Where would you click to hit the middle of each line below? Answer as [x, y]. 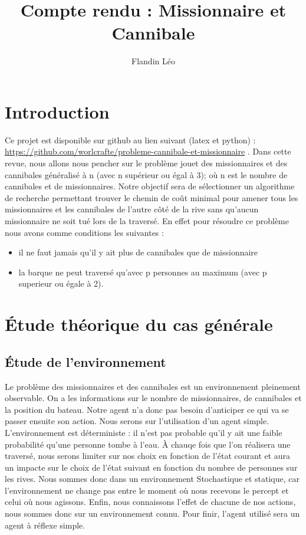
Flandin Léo [153, 61]
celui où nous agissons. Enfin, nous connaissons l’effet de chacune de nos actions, [150, 502]
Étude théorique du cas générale [139, 324]
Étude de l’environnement [85, 361]
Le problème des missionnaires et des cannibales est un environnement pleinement [153, 386]
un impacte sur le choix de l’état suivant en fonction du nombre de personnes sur [151, 467]
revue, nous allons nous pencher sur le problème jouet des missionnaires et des [146, 163]
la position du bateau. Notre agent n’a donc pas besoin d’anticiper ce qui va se [147, 409]
